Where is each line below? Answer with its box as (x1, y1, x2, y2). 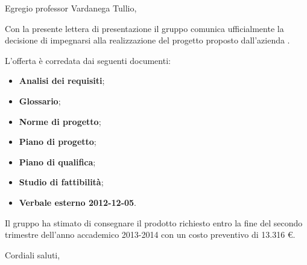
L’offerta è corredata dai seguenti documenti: (5, 54, 171, 66)
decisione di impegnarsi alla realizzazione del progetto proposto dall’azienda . (5, 34, 290, 46)
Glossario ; (19, 94, 61, 107)
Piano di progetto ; (19, 135, 97, 148)
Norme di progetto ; (19, 115, 101, 127)
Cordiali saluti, (5, 248, 60, 261)
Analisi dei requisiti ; (19, 74, 105, 87)
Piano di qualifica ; (19, 155, 96, 168)
